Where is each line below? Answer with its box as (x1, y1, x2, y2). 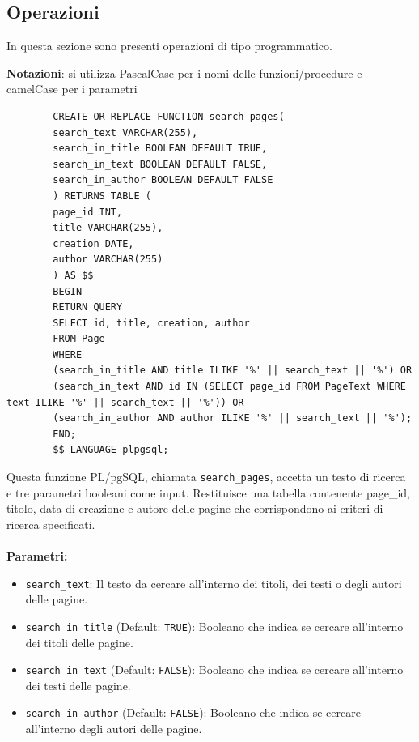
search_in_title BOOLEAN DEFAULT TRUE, (53, 143, 268, 155)
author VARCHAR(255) (53, 254, 163, 266)
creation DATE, (53, 237, 134, 249)
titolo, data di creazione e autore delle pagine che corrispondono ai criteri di (6, 500, 383, 517)
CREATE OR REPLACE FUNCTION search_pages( (53, 110, 285, 122)
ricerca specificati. (6, 515, 95, 532)
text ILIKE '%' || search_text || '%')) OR (6, 396, 244, 408)
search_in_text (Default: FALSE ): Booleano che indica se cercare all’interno (25, 661, 404, 678)
